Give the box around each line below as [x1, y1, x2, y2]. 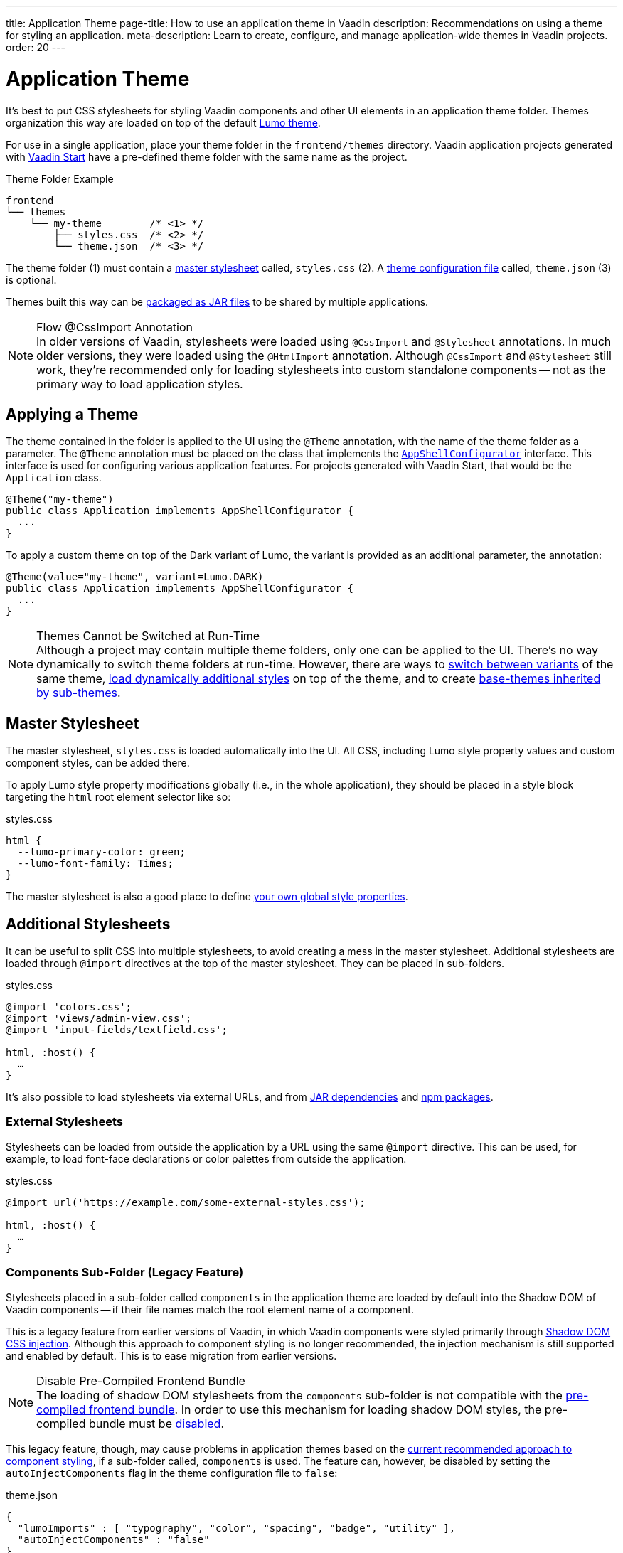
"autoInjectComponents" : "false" [17, 1533, 210, 1545]
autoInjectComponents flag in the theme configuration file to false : [6, 1466, 338, 1479]
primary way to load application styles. [36, 376, 243, 391]
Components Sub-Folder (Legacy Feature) [6, 1265, 244, 1280]
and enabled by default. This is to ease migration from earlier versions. [6, 1349, 337, 1362]
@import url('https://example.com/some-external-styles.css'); [6, 1196, 366, 1208]
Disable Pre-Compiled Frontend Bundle [36, 1373, 245, 1388]
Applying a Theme [6, 405, 139, 423]
